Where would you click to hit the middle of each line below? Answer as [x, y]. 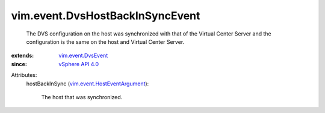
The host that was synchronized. [82, 97]
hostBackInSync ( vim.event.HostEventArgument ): [88, 84]
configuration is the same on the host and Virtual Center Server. [105, 41]
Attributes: [24, 75]
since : [19, 64]
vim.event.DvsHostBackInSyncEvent [106, 16]
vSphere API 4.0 [79, 64]
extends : [23, 56]
